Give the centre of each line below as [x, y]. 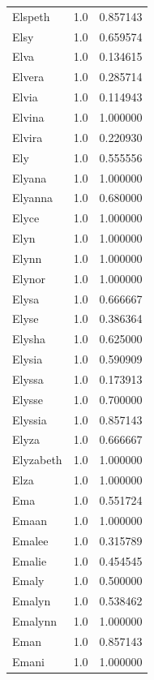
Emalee [30, 540]
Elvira [28, 137]
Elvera [28, 77]
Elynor [29, 278]
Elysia [28, 359]
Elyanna [32, 198]
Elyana [30, 177]
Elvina [28, 116]
